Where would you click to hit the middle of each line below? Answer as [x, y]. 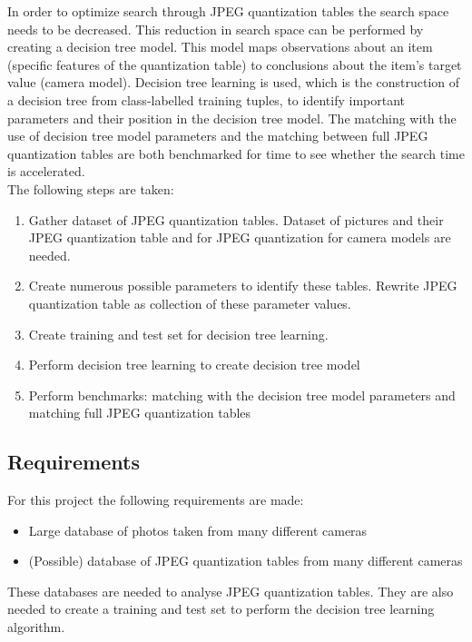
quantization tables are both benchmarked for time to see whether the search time [236, 153]
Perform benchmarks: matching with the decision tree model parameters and [242, 395]
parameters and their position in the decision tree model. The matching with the [232, 118]
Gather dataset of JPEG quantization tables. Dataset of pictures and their [236, 219]
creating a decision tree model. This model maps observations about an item [220, 47]
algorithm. [36, 627]
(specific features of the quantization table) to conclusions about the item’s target [235, 64]
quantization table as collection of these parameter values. [190, 303]
